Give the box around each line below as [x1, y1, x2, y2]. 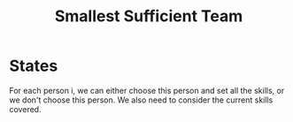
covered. [9, 103, 42, 114]
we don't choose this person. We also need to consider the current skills [9, 95, 274, 105]
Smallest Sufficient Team [54, 6, 243, 27]
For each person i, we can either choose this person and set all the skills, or [9, 85, 285, 95]
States [9, 56, 58, 76]
